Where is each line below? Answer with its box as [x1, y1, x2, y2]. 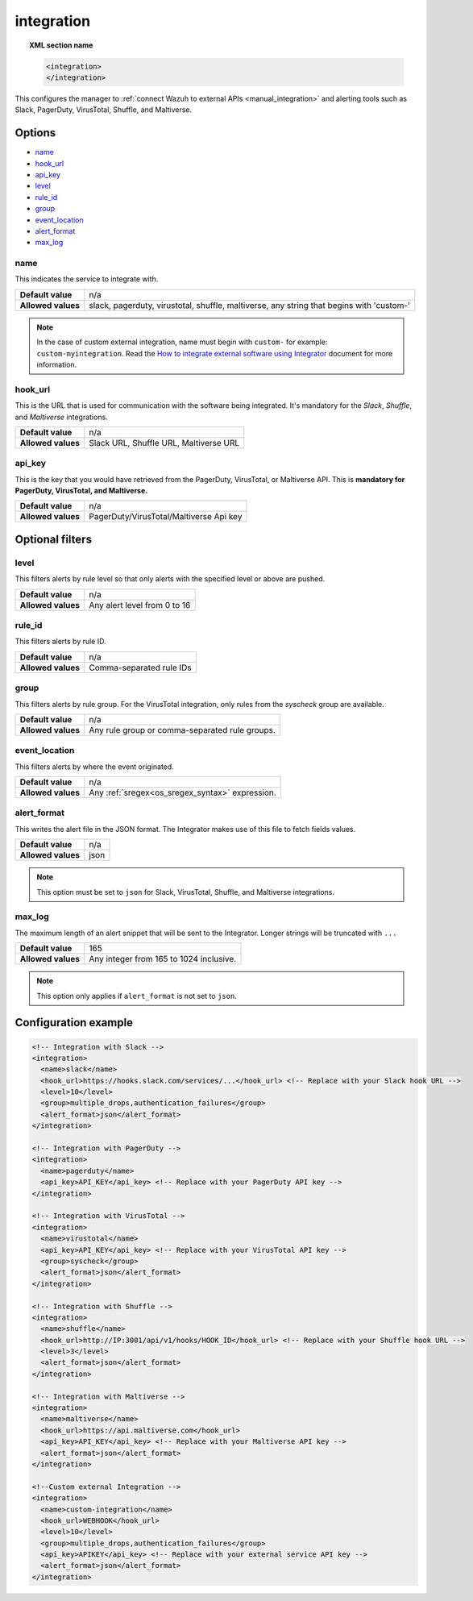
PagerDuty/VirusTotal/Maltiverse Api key [89, 511, 243, 522]
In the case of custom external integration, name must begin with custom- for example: [36, 337, 328, 347]
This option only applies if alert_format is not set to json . [36, 991, 237, 1000]
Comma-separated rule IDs [89, 662, 193, 673]
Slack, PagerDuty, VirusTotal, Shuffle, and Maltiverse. [15, 105, 193, 114]
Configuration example [15, 1016, 133, 1029]
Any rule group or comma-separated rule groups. [89, 724, 276, 735]
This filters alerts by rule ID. [15, 637, 106, 647]
